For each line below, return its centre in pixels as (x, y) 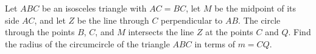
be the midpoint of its (255, 8)
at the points (229, 32)
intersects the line (161, 32)
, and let (50, 20)
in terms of (215, 43)
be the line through (113, 20)
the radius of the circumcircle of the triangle (87, 43)
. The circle (259, 20)
